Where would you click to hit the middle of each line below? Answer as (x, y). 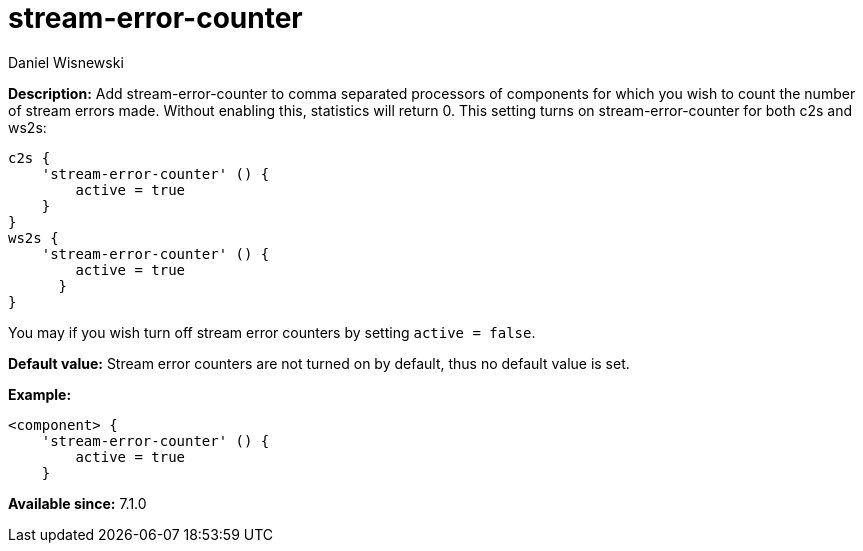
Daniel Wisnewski (66, 62)
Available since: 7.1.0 (77, 503)
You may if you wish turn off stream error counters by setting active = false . (272, 332)
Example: (40, 394)
